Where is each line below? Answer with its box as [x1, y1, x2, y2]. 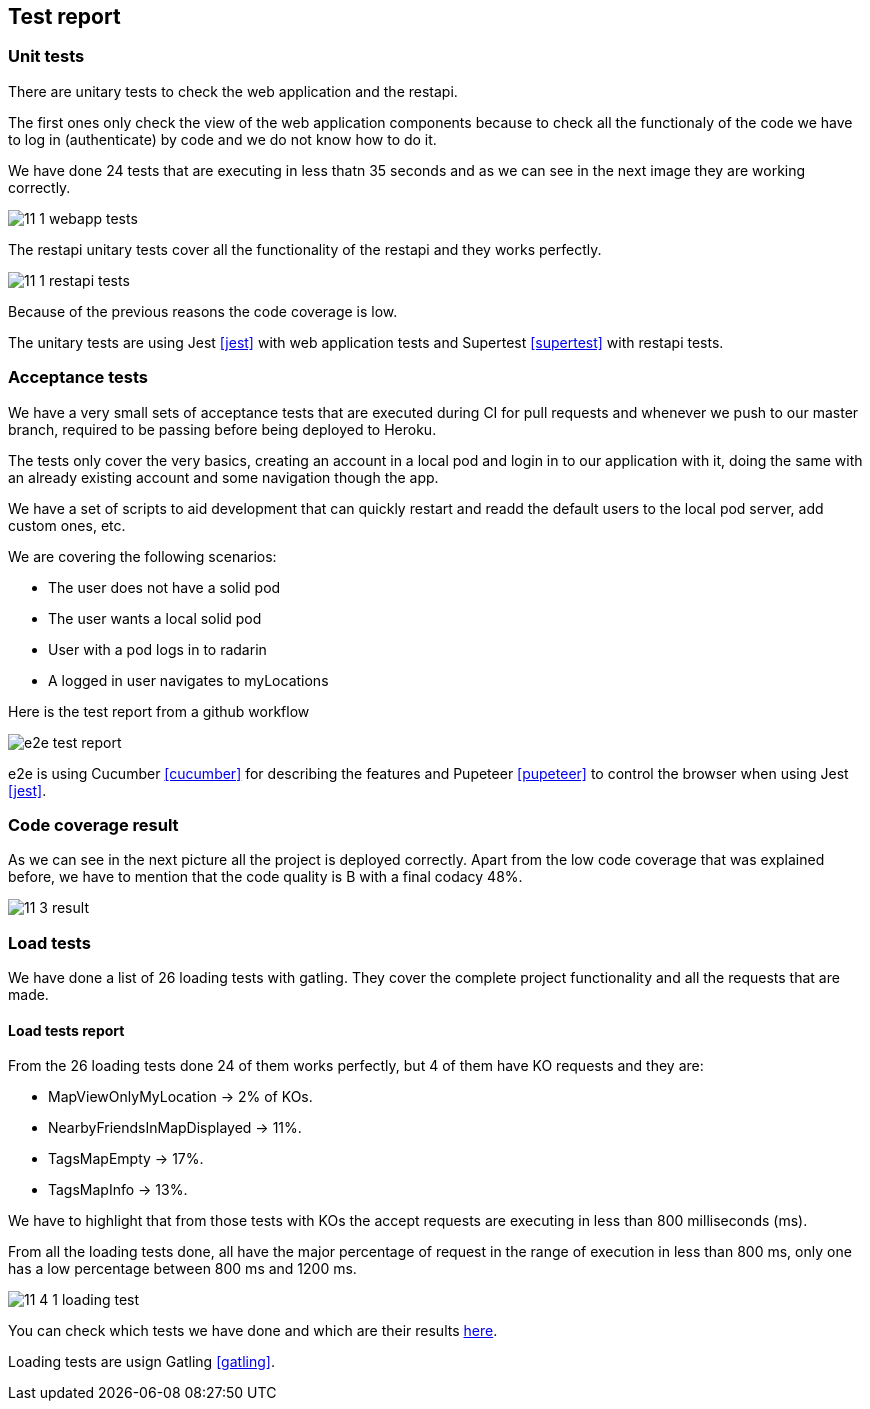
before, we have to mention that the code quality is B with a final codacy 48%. [8, 868, 523, 886]
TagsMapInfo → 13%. [48, 1181, 188, 1199]
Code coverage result [8, 814, 179, 835]
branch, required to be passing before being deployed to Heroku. [8, 420, 437, 438]
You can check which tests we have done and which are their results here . [8, 1322, 498, 1340]
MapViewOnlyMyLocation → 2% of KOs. [48, 1088, 313, 1106]
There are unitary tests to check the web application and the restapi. [8, 82, 458, 100]
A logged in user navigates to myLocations [48, 671, 329, 689]
